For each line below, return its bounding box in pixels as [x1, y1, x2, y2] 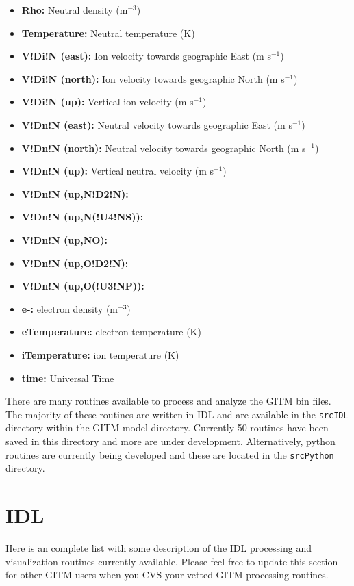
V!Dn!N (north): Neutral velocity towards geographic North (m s [21, 140, 306, 155]
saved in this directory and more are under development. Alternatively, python [5, 433, 336, 448]
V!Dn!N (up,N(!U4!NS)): [21, 209, 144, 224]
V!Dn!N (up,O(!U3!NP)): [21, 279, 144, 293]
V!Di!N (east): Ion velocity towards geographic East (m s [21, 49, 271, 63]
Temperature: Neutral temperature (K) [21, 25, 195, 40]
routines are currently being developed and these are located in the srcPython [5, 447, 334, 461]
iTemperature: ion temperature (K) [21, 347, 179, 361]
